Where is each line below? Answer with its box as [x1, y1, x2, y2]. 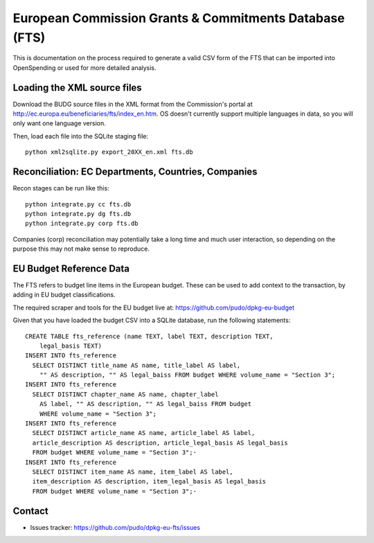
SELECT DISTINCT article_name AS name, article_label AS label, [32, 429, 256, 437]
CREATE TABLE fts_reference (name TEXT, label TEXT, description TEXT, [25, 332, 274, 340]
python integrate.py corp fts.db [25, 220, 139, 228]
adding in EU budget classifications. [12, 291, 116, 299]
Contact [12, 505, 48, 517]
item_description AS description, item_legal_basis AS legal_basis [32, 478, 267, 486]
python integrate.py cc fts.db [25, 200, 132, 208]
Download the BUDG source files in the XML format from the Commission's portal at [12, 100, 253, 108]
